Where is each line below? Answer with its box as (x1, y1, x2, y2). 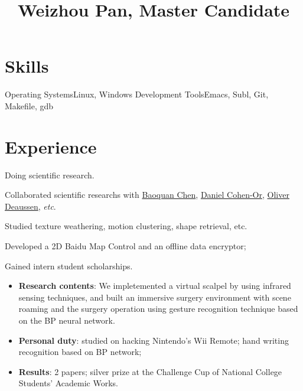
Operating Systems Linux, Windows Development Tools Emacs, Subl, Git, (5, 88, 269, 100)
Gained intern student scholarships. (5, 259, 133, 272)
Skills (5, 54, 49, 78)
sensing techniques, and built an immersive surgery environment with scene (18, 291, 291, 303)
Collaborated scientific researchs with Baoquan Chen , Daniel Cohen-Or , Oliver (5, 188, 289, 201)
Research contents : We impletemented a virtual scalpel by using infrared (18, 279, 291, 292)
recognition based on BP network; (18, 346, 142, 358)
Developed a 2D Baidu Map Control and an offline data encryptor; (5, 240, 246, 252)
